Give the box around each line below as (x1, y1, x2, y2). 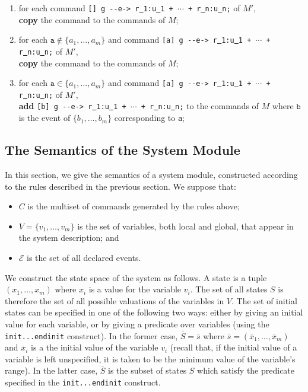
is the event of (18, 111, 71, 124)
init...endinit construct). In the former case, (5, 329, 178, 342)
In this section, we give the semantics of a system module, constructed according (5, 168, 298, 180)
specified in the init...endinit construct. (5, 375, 161, 388)
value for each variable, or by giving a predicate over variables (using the (5, 317, 269, 330)
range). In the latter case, (5, 364, 98, 377)
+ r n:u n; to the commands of (141, 100, 259, 112)
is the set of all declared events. (27, 251, 141, 263)
